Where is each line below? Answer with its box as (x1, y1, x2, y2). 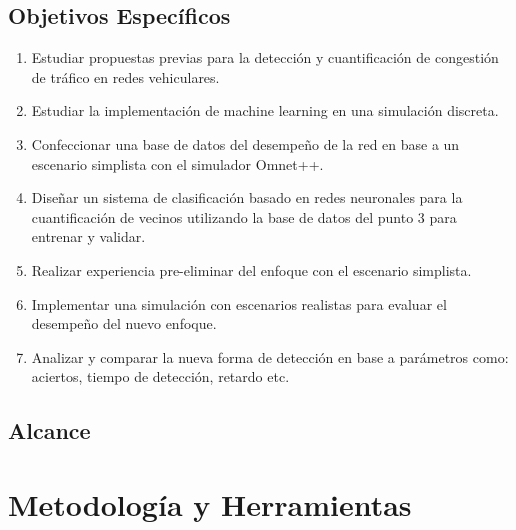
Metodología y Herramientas (8, 483, 412, 524)
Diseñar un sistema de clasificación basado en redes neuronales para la (31, 187, 463, 208)
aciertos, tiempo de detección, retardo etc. (31, 366, 290, 387)
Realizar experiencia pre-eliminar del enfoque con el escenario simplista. (31, 259, 472, 280)
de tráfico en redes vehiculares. (31, 66, 220, 87)
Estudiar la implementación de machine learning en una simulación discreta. (31, 100, 499, 121)
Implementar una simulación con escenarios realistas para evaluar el (31, 293, 447, 314)
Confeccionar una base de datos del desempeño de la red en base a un (31, 133, 460, 154)
